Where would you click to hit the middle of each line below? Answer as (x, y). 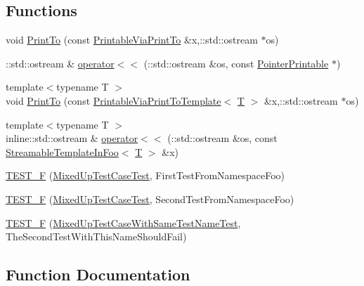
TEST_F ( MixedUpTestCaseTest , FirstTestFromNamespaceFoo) (145, 175)
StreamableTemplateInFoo (62, 151)
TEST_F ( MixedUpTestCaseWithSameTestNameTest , (123, 222)
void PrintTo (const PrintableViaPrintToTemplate (113, 100)
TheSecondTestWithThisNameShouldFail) (96, 236)
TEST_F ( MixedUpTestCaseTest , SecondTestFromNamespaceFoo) (150, 199)
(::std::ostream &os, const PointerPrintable (236, 63)
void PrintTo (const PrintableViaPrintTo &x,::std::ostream (132, 40)
